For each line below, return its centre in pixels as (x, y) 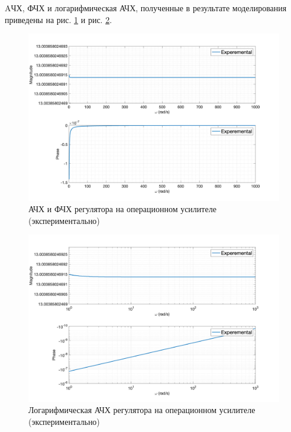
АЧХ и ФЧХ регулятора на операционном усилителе (122, 209)
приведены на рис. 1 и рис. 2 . (59, 19)
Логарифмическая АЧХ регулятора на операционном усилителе (142, 410)
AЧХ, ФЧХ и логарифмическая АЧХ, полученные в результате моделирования (146, 8)
